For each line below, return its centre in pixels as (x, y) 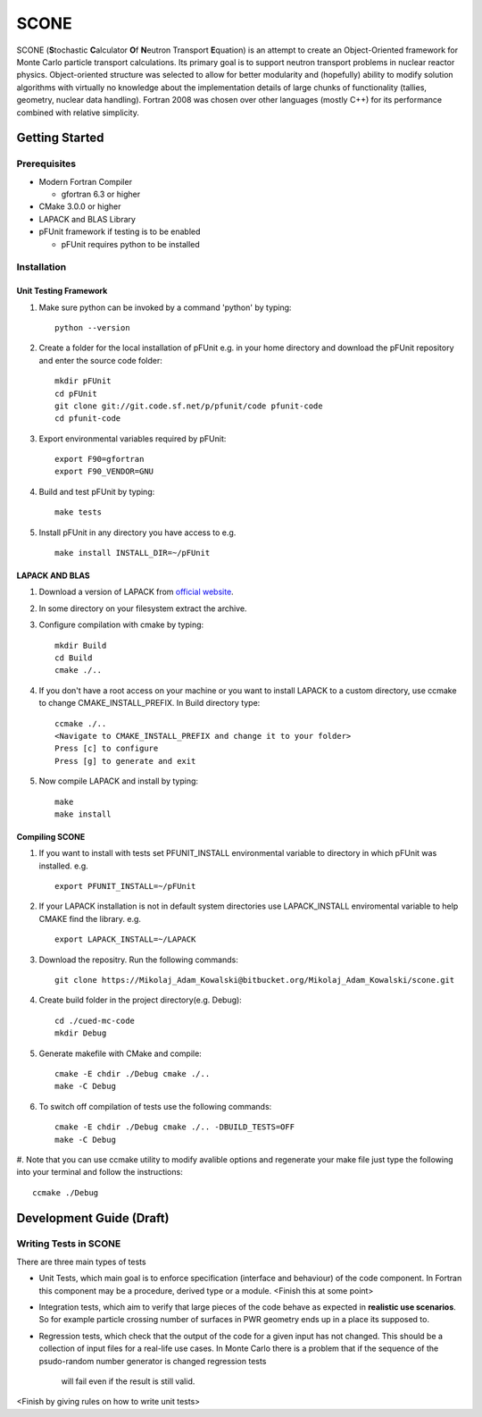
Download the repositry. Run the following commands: (138, 960)
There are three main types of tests (81, 1262)
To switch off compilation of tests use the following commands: (155, 1106)
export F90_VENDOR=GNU (104, 472)
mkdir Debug (81, 1033)
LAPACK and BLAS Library (87, 219)
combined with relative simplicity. (78, 113)
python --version (92, 327)
